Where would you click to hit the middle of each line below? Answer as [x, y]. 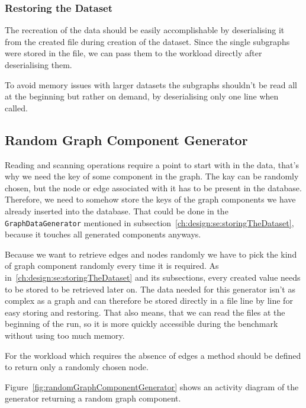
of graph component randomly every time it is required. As [112, 266]
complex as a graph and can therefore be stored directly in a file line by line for [149, 301]
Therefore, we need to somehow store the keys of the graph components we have [150, 199]
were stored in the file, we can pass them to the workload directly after [133, 53]
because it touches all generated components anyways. [103, 234]
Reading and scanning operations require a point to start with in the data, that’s [152, 164]
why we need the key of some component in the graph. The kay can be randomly [152, 176]
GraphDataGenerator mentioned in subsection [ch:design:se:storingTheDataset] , [149, 222]
